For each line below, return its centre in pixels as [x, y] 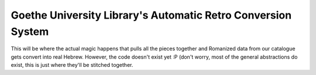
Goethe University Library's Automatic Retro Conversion [151, 15]
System [30, 31]
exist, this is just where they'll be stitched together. [72, 65]
